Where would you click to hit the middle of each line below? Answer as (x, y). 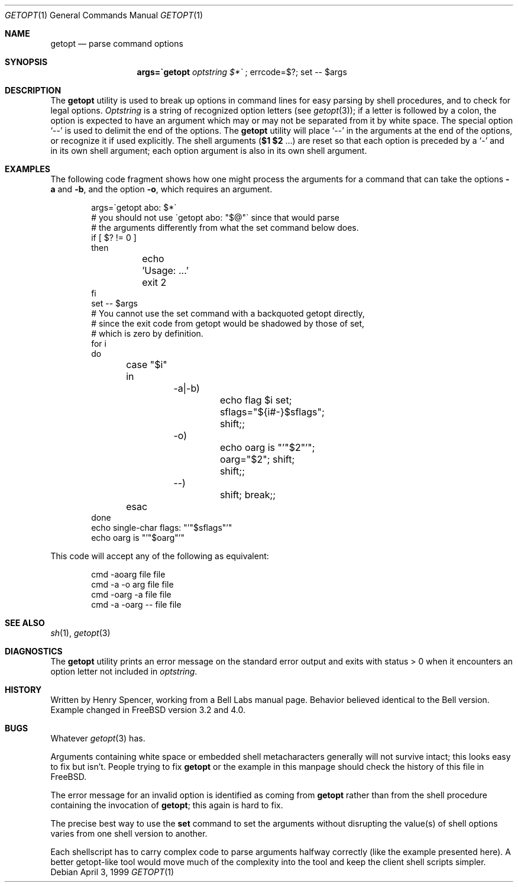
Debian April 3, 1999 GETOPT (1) (112, 872)
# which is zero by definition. (147, 333)
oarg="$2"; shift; (257, 459)
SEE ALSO (25, 623)
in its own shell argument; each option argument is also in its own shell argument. (209, 151)
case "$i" (147, 365)
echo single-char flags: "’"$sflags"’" (162, 528)
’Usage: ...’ (166, 270)
